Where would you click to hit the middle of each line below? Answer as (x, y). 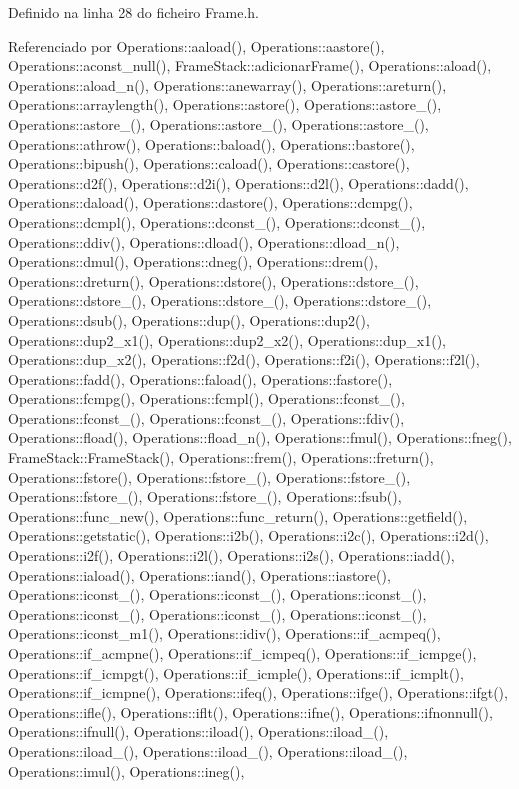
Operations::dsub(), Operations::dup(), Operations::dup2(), (189, 319)
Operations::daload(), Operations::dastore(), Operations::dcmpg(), (210, 202)
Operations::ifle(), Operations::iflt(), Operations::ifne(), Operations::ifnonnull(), (250, 711)
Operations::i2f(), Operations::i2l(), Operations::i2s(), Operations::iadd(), (231, 555)
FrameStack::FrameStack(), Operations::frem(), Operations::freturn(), (221, 457)
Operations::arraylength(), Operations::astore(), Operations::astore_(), (225, 104)
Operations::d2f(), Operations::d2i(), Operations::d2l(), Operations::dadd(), (238, 182)
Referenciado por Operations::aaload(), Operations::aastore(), (196, 45)
